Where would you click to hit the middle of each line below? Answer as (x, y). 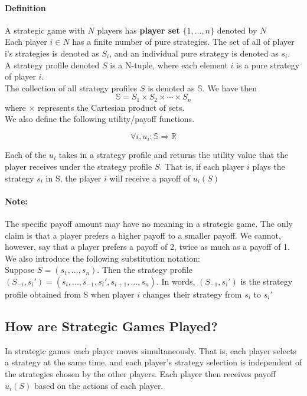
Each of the (26, 155)
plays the (269, 166)
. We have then (230, 88)
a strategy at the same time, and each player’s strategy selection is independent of (153, 362)
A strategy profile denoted (52, 65)
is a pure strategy (268, 65)
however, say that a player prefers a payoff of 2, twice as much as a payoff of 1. (147, 247)
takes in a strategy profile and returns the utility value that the (174, 155)
